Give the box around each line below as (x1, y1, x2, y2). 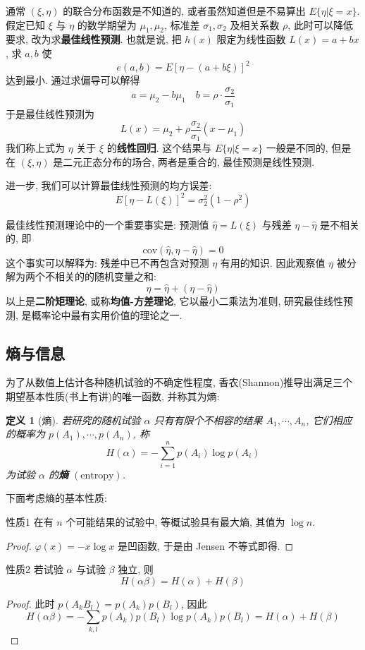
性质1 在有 (6, 514, 54, 529)
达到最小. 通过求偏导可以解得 (6, 73, 140, 88)
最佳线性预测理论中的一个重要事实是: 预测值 (6, 217, 209, 231)
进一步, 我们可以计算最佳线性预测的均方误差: (6, 178, 212, 193)
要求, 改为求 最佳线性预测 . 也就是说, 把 (6, 32, 182, 47)
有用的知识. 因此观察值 (220, 255, 326, 270)
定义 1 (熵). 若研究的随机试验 (6, 412, 141, 427)
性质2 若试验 (6, 562, 63, 577)
